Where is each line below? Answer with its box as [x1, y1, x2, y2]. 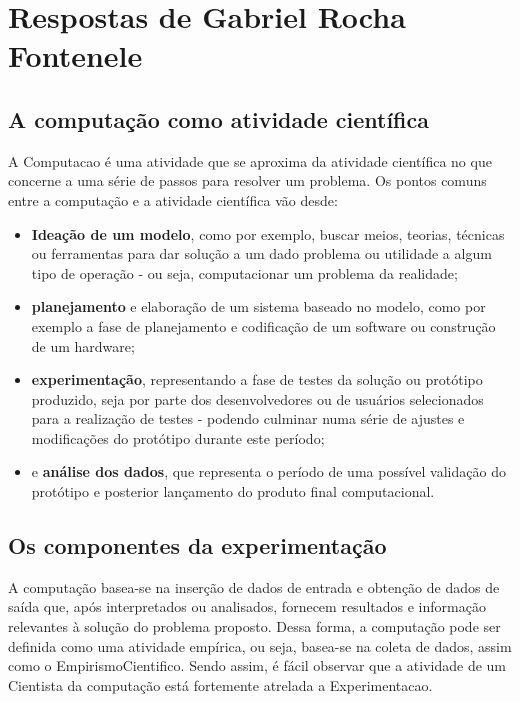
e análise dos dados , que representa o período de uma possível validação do [31, 461, 506, 482]
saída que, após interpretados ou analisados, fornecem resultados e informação [8, 596, 486, 617]
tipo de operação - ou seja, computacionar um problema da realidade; [31, 262, 458, 283]
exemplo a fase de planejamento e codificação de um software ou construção [31, 315, 496, 336]
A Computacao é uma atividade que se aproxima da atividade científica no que [8, 150, 492, 171]
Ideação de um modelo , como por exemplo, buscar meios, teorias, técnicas [31, 223, 505, 244]
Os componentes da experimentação [8, 530, 387, 561]
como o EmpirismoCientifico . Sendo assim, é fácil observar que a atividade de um [8, 655, 506, 676]
